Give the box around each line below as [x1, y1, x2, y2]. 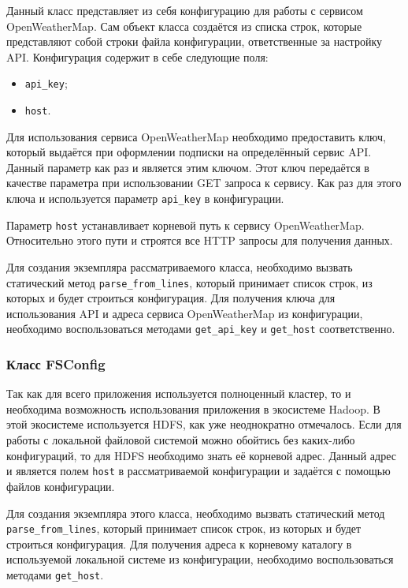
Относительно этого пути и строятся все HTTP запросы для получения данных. [6, 232, 393, 249]
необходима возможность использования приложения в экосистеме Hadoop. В [6, 400, 380, 417]
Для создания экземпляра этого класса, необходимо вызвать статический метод [6, 504, 385, 521]
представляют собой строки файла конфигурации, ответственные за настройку [6, 33, 383, 50]
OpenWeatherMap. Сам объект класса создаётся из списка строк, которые [6, 17, 362, 34]
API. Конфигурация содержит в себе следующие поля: [6, 48, 269, 65]
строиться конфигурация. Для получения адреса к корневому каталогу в [6, 535, 352, 552]
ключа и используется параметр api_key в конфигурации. [6, 190, 284, 207]
